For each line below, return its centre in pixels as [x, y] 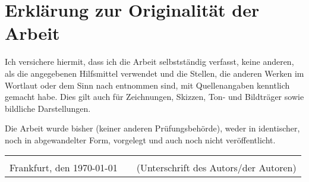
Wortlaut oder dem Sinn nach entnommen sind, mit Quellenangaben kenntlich [147, 85]
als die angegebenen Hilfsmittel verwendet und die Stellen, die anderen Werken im [154, 73]
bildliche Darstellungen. [48, 108]
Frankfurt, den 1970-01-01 [64, 168]
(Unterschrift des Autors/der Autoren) [216, 168]
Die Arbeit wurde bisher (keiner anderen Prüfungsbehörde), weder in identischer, [152, 128]
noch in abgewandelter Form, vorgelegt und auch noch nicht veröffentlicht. [140, 139]
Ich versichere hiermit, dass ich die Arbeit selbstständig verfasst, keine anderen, [149, 62]
